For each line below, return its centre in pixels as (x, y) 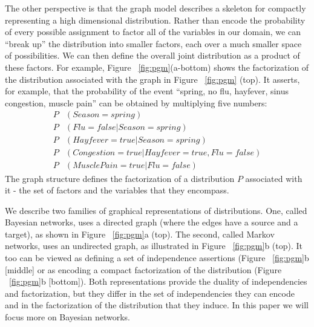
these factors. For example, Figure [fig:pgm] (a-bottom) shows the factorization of (157, 67)
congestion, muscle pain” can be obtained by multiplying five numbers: (136, 102)
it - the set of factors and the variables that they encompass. (117, 190)
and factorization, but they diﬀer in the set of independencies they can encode (150, 293)
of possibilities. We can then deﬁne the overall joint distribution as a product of (152, 55)
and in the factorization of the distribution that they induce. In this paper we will (157, 305)
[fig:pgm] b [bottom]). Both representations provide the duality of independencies (158, 281)
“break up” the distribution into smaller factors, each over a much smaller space (153, 43)
